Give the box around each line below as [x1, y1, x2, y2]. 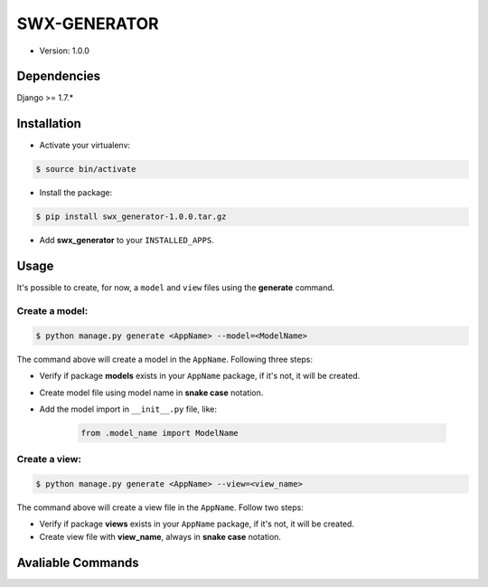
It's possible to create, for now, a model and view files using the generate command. [16, 282, 335, 293]
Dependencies [16, 69, 101, 84]
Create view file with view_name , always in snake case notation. [39, 531, 282, 542]
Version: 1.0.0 [39, 45, 90, 56]
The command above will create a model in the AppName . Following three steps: [16, 354, 314, 365]
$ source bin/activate [35, 164, 136, 175]
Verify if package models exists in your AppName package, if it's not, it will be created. [39, 371, 361, 382]
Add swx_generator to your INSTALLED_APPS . [39, 235, 214, 246]
